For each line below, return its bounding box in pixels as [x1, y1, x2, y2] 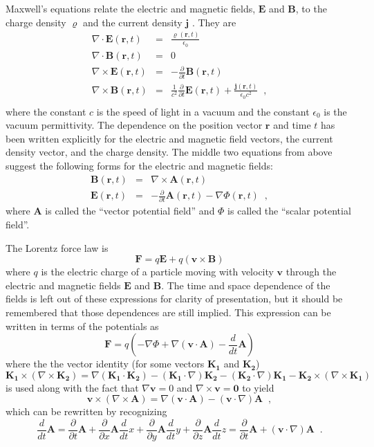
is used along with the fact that [6, 380, 139, 394]
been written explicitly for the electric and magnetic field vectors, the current [6, 131, 333, 145]
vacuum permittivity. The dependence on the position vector [6, 118, 263, 132]
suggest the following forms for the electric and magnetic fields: [6, 158, 273, 172]
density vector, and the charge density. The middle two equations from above [6, 145, 333, 159]
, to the [295, 1, 327, 15]
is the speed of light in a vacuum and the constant [96, 104, 310, 118]
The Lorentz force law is [6, 240, 109, 255]
